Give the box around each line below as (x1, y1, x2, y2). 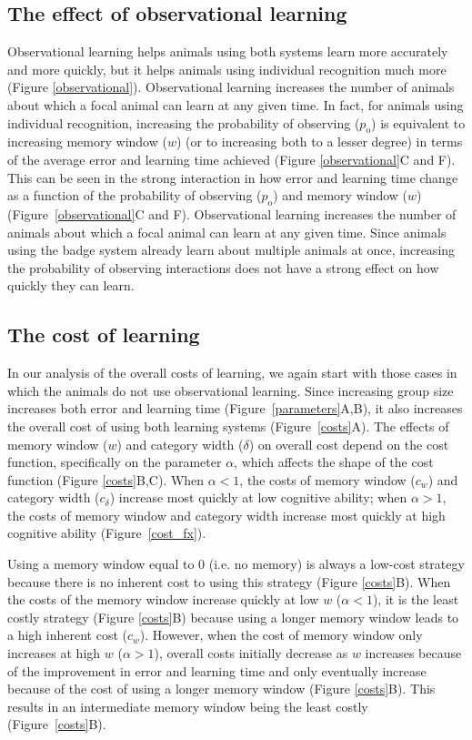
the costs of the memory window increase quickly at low (7, 590, 319, 609)
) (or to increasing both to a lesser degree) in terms (176, 132, 463, 151)
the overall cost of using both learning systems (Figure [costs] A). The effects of (7, 416, 449, 435)
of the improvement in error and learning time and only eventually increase (7, 661, 427, 680)
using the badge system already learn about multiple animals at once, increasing (7, 240, 456, 259)
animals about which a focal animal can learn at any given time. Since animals (7, 222, 447, 241)
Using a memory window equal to (7, 554, 195, 573)
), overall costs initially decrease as (154, 644, 348, 663)
